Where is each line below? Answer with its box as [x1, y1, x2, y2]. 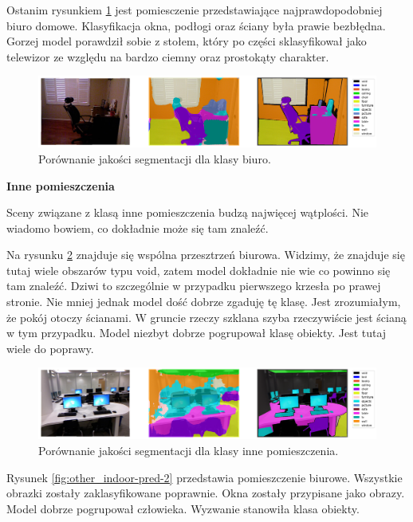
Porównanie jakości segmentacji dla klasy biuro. [38, 150, 271, 167]
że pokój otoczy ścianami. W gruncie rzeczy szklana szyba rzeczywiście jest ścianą [6, 308, 407, 325]
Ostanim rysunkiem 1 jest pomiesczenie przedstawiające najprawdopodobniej [6, 2, 383, 18]
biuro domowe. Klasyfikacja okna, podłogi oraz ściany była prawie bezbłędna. [6, 17, 386, 33]
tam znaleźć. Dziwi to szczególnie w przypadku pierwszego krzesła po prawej [6, 277, 381, 294]
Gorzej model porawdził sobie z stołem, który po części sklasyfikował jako [6, 33, 367, 49]
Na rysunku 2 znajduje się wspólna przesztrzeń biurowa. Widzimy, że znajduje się [6, 246, 405, 263]
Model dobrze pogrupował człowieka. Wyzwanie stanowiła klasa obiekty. [6, 500, 360, 516]
